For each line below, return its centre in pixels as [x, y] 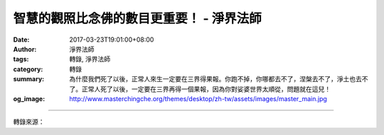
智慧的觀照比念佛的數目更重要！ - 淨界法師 [138, 18]
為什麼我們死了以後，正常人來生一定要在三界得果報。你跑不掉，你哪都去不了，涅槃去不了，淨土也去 [215, 79]
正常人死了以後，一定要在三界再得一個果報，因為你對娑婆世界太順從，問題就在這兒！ [206, 89]
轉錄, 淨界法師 [90, 59]
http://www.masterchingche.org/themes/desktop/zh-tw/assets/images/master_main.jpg [198, 98]
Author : [25, 49]
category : [28, 69]
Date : [21, 40]
